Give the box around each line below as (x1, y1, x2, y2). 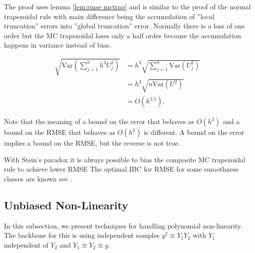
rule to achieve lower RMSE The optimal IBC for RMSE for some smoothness (4, 164, 239, 174)
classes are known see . (4, 173, 72, 183)
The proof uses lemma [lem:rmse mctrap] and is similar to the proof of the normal (4, 1, 251, 11)
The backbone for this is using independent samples (4, 230, 159, 240)
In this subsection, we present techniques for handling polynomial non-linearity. (4, 220, 243, 230)
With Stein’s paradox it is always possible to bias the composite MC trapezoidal (4, 154, 246, 164)
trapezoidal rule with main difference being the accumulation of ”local (4, 11, 215, 21)
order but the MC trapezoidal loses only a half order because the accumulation (4, 30, 241, 40)
